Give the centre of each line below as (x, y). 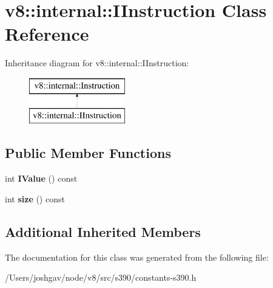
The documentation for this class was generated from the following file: (137, 257)
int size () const (35, 198)
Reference (47, 34)
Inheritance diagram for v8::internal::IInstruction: (97, 63)
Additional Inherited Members (103, 231)
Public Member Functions (88, 153)
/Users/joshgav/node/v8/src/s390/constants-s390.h (101, 277)
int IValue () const (41, 178)
